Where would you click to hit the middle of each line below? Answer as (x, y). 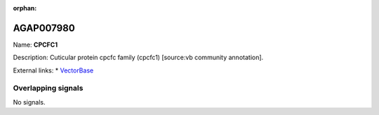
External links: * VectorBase (53, 70)
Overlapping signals (48, 89)
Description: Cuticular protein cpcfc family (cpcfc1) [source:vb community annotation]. (138, 58)
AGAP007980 (44, 28)
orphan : (25, 8)
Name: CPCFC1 (35, 45)
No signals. (29, 102)
